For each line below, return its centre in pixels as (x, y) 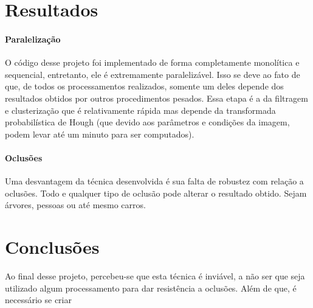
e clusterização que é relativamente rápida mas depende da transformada (140, 110)
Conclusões (52, 247)
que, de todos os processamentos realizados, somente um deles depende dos (144, 86)
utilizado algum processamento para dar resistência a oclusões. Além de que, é (151, 288)
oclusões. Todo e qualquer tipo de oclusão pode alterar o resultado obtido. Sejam (156, 193)
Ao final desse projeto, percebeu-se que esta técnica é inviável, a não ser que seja (155, 276)
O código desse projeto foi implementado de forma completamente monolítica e (152, 62)
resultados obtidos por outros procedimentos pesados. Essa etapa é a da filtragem (156, 98)
